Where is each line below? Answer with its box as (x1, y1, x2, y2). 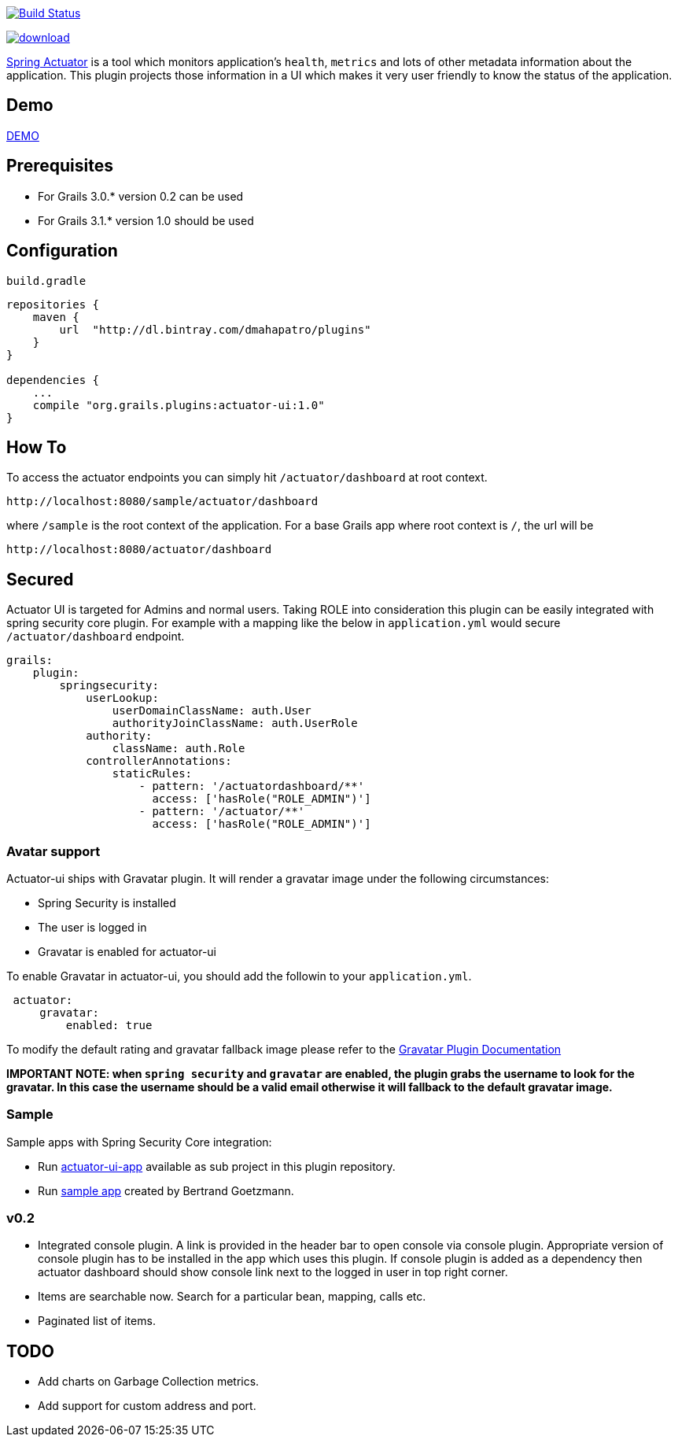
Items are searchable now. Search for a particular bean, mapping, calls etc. (38, 1290, 426, 1304)
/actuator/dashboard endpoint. (6, 629, 185, 644)
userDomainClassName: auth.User (112, 704, 311, 718)
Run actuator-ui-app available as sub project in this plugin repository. (38, 1159, 396, 1173)
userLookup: (86, 692, 159, 705)
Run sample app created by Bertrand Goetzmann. (38, 1183, 294, 1198)
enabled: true (65, 1018, 153, 1032)
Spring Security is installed (38, 895, 176, 910)
